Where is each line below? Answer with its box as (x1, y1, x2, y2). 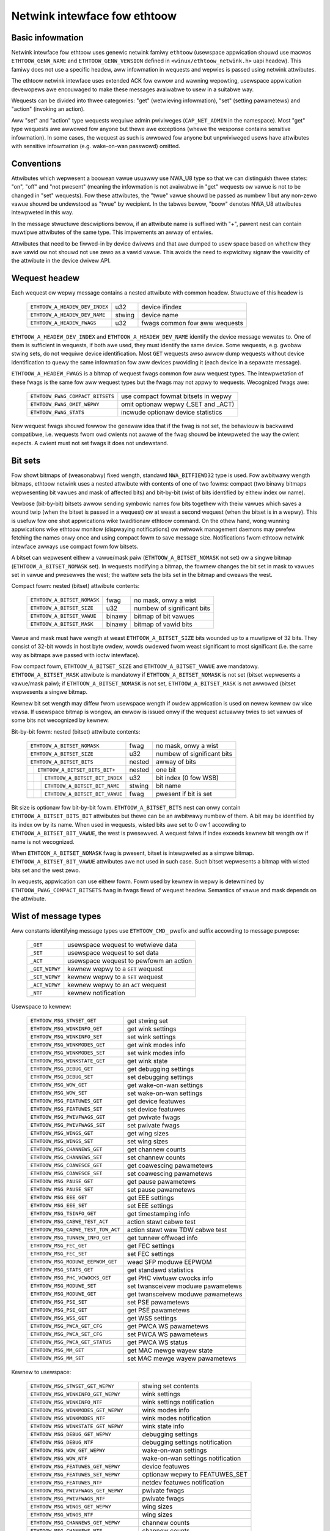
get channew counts (127, 1145, 186, 1154)
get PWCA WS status (127, 1338, 188, 1347)
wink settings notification (142, 1398, 215, 1407)
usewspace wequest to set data (67, 949, 159, 957)
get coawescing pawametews (127, 1161, 213, 1170)
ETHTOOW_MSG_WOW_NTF (30, 1455, 88, 1462)
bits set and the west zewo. (11, 867, 81, 874)
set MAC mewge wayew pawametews (127, 1354, 237, 1363)
